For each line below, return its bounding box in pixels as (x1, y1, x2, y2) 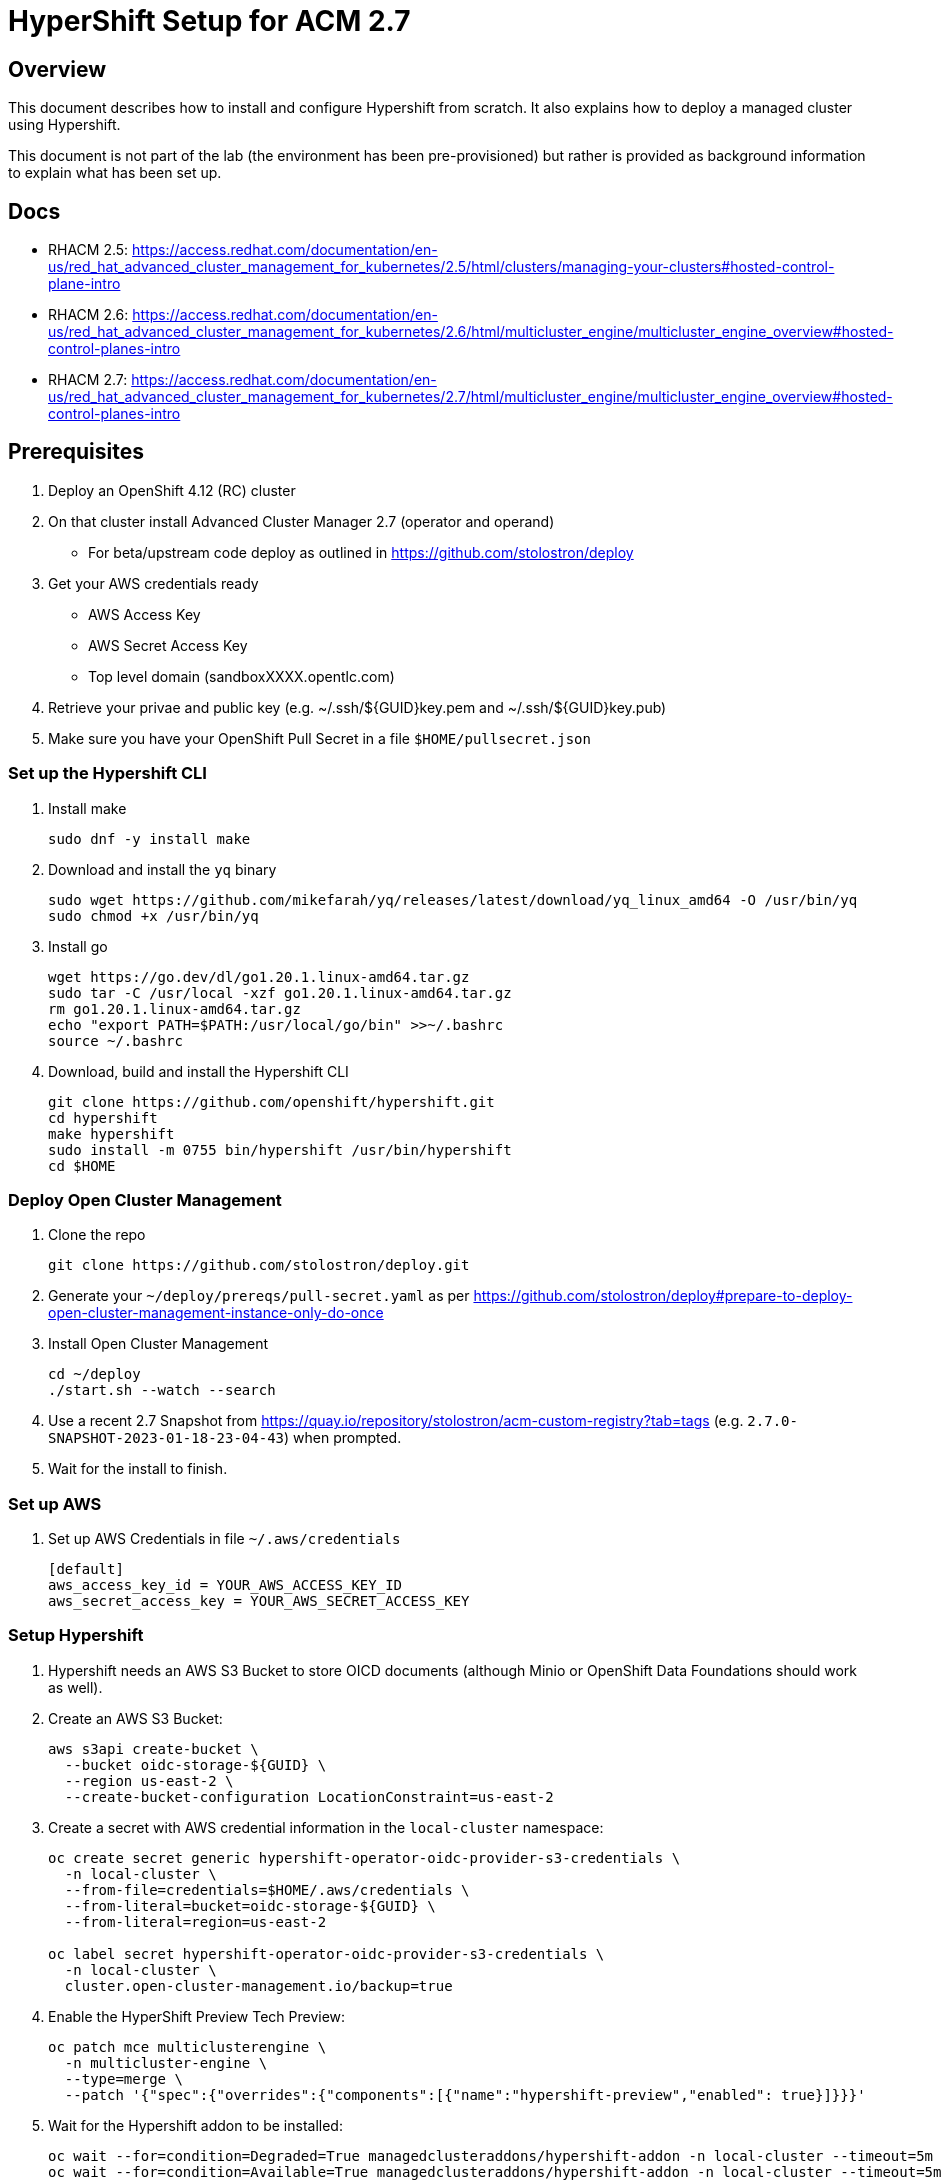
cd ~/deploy (48, 1366, 141, 1383)
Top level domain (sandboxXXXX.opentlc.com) (88, 667, 395, 685)
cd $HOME (48, 1157, 116, 1174)
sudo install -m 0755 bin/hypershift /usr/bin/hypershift (48, 1141, 512, 1158)
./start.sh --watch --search (48, 1382, 276, 1399)
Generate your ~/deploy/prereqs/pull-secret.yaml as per (48, 1287, 470, 1305)
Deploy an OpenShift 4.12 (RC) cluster (48, 481, 296, 499)
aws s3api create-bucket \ (48, 1740, 259, 1757)
